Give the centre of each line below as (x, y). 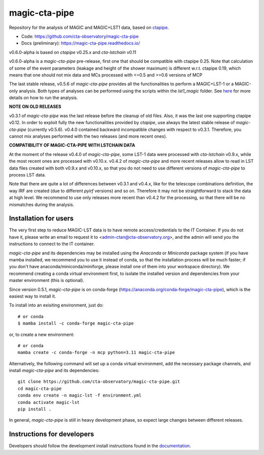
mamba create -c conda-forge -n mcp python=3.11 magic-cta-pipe (97, 353)
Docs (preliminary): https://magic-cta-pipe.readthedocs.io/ (81, 43)
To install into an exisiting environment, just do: (56, 305)
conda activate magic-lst (49, 402)
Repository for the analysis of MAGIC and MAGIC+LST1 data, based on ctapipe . (89, 27)
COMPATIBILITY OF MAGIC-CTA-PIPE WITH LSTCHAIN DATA (72, 145)
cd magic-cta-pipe (40, 388)
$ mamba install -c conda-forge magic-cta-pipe (76, 323)
